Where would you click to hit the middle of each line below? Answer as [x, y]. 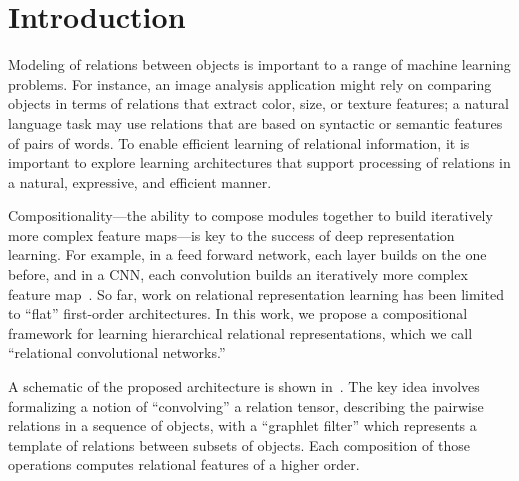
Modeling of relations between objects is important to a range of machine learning [259, 64]
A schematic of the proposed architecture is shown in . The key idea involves [244, 386]
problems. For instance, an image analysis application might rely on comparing [250, 83]
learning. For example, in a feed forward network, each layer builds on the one [247, 254]
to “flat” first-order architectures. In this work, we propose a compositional [238, 313]
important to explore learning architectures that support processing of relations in [259, 162]
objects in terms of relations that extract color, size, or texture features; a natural [258, 103]
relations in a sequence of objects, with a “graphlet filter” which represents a [242, 425]
